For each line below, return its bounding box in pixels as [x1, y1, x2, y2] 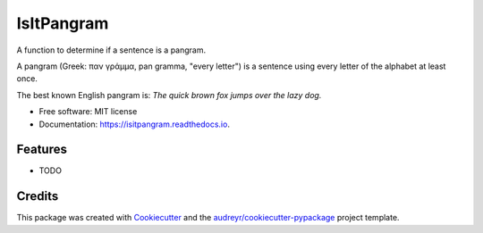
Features [16, 142, 67, 157]
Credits [16, 188, 59, 204]
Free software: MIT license [38, 106, 138, 117]
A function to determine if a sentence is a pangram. [16, 45, 207, 55]
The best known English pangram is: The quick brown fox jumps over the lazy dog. [16, 89, 322, 100]
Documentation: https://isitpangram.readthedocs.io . [38, 119, 230, 129]
